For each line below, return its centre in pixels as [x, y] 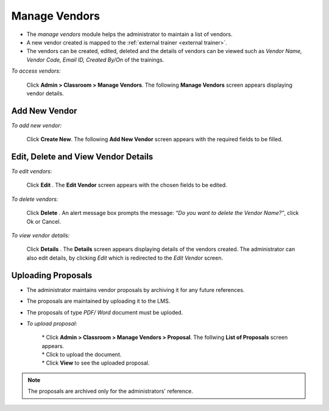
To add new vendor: [37, 125]
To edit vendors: [32, 172]
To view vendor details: [41, 236]
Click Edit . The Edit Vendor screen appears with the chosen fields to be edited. [127, 185]
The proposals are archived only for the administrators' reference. [110, 391]
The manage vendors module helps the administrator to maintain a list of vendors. [129, 34]
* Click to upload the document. [82, 355]
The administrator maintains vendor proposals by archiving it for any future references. [136, 289]
